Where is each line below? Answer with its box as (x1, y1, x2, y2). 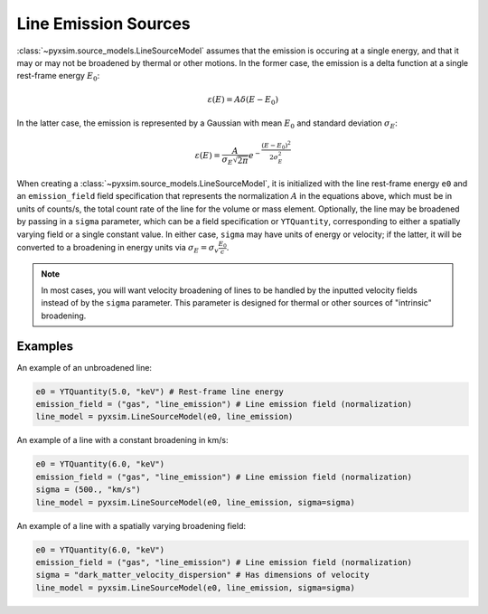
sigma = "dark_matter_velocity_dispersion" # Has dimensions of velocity (35, 570, 370, 581)
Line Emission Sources (16, 14, 191, 33)
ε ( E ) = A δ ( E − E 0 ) (207, 94, 279, 107)
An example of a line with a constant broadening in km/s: (16, 435, 230, 446)
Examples (16, 338, 74, 354)
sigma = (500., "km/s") (35, 485, 142, 495)
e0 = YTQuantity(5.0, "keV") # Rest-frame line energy (35, 386, 284, 397)
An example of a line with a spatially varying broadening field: (16, 520, 247, 531)
